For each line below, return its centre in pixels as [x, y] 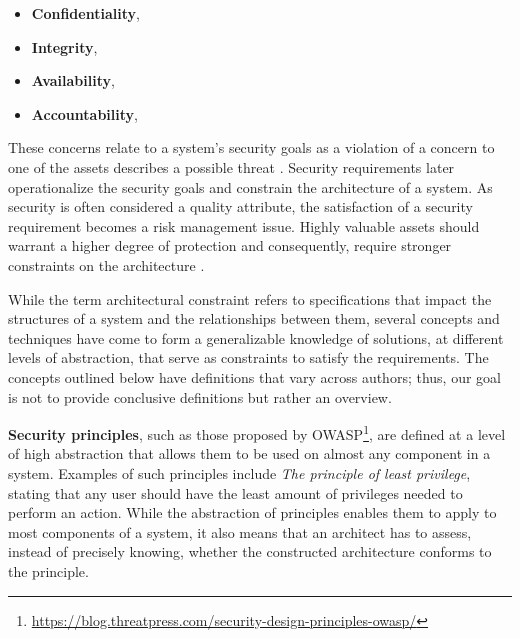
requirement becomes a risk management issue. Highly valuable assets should [244, 225]
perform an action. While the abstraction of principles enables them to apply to [252, 512]
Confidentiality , [85, 13]
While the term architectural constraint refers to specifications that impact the [250, 298]
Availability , [73, 80]
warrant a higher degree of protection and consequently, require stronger [230, 245]
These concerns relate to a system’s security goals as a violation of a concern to [251, 147]
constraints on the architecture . [106, 264]
